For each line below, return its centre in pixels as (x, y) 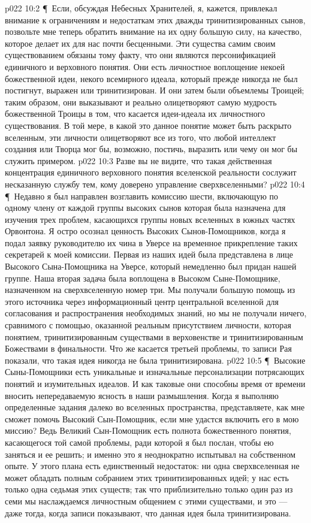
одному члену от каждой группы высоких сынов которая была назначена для (145, 208)
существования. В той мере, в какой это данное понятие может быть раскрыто (148, 125)
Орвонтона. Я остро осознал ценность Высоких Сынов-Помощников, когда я (145, 231)
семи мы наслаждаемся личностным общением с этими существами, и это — (146, 501)
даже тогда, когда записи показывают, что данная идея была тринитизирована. (148, 513)
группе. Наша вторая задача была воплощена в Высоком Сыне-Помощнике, (143, 278)
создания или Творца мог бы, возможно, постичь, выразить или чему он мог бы (151, 149)
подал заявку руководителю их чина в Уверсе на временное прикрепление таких (151, 242)
